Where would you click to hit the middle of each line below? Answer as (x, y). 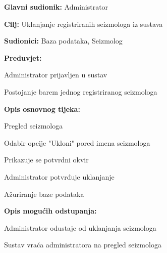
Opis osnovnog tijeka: (42, 109)
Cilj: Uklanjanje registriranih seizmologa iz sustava (83, 24)
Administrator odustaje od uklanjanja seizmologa (80, 227)
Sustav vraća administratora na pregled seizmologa (83, 245)
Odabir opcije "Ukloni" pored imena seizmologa (77, 142)
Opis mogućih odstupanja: (50, 211)
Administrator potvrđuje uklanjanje (59, 176)
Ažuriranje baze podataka (44, 194)
